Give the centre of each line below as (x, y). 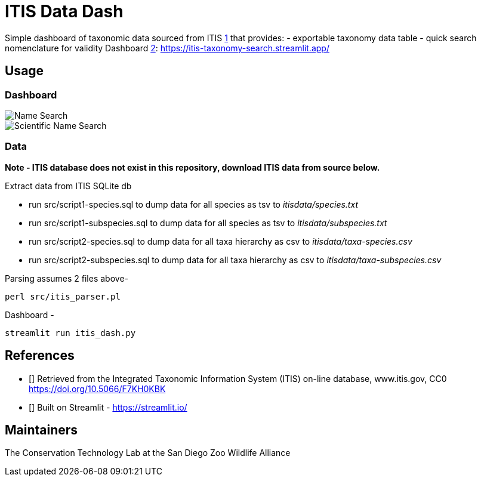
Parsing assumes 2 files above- (67, 278)
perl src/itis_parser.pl (63, 296)
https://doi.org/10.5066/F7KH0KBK (97, 388)
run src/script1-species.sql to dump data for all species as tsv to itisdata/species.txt (193, 204)
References (40, 356)
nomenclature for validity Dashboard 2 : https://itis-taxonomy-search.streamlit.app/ (167, 48)
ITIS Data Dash (64, 11)
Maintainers (41, 430)
